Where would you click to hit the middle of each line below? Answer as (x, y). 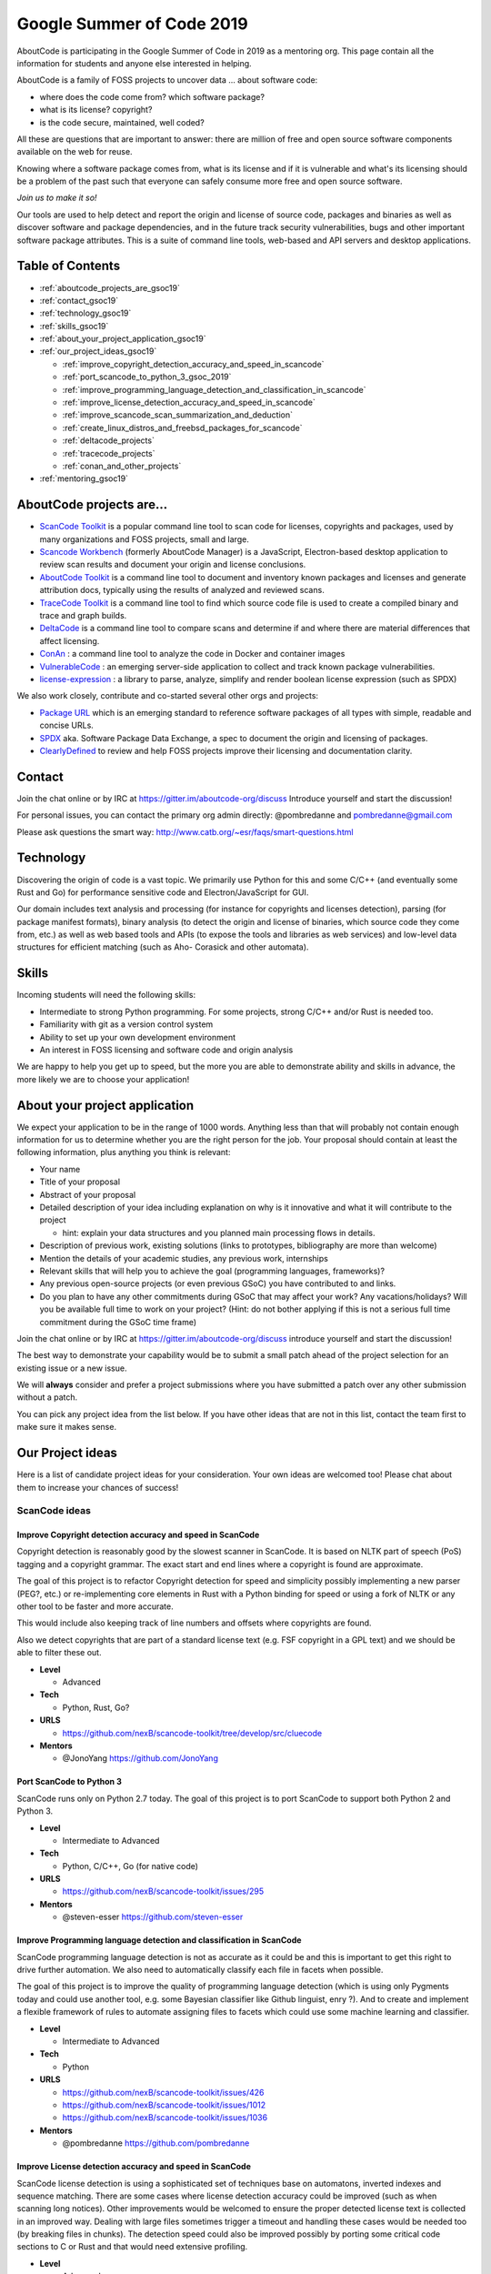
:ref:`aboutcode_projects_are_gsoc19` (110, 287)
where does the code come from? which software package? (152, 96)
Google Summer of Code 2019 (133, 24)
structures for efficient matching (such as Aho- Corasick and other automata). (163, 947)
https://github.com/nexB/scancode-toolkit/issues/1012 (164, 2105)
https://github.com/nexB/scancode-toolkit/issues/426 (163, 2092)
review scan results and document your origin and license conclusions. (173, 565)
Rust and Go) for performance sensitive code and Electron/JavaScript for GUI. (163, 892)
